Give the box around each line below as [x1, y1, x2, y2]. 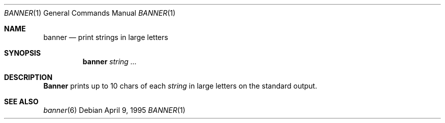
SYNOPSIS [4, 49, 41, 57]
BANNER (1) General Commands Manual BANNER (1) [4, 9, 176, 17]
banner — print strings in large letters [43, 33, 168, 42]
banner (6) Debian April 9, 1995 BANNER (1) [43, 106, 185, 114]
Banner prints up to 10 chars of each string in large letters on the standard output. [43, 81, 317, 90]
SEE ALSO [4, 97, 39, 106]
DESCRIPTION [4, 73, 53, 81]
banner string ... [82, 57, 137, 66]
